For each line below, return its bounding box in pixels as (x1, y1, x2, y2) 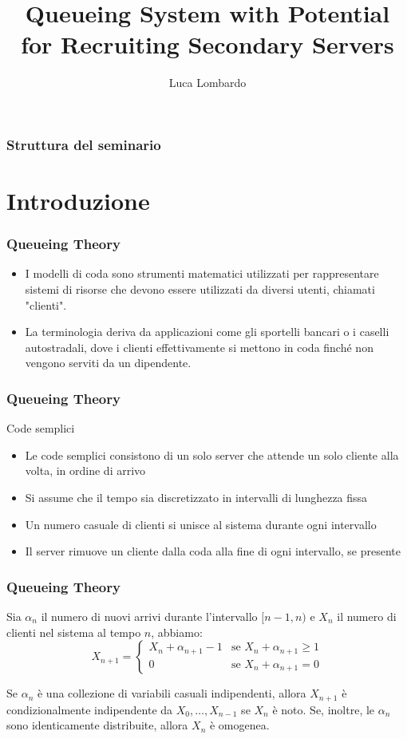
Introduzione (6, 184, 150, 217)
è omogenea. (209, 717, 270, 733)
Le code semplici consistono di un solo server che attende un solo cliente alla (25, 446, 399, 463)
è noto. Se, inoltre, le (272, 701, 375, 717)
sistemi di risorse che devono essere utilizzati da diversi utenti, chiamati (25, 281, 375, 298)
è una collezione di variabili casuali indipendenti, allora (37, 685, 306, 701)
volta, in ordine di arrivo (25, 462, 146, 479)
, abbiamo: (151, 623, 203, 640)
